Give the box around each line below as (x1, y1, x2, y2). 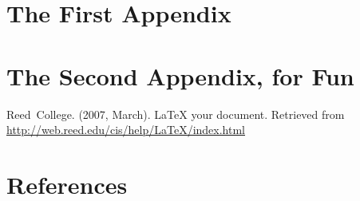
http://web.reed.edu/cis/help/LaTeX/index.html (6, 121, 246, 138)
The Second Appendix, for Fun (6, 59, 354, 92)
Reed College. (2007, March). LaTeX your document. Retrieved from (6, 105, 345, 122)
